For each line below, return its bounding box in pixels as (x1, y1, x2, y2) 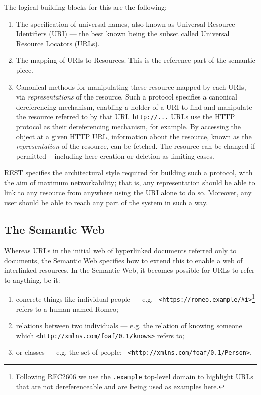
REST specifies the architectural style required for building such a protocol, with (4, 167, 253, 178)
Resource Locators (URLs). (16, 38, 100, 48)
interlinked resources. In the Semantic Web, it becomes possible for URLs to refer (4, 265, 255, 275)
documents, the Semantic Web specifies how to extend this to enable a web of (4, 255, 243, 265)
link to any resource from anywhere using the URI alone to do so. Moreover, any (4, 187, 252, 197)
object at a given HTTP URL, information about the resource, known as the (16, 131, 252, 141)
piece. (16, 64, 34, 75)
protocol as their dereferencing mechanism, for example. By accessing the (16, 121, 241, 131)
